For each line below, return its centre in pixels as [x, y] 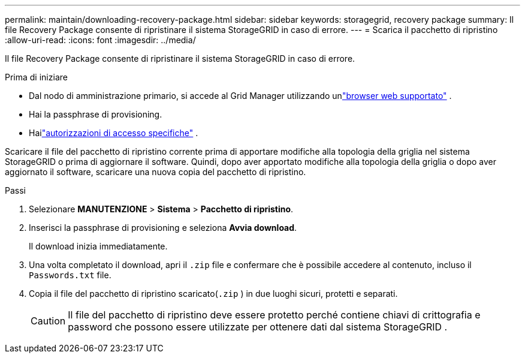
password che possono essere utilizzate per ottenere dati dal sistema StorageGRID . [258, 327]
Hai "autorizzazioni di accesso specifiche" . [114, 133]
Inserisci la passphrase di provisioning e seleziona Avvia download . [163, 228]
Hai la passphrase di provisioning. [96, 114]
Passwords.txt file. [70, 275]
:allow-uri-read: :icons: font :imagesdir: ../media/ [100, 40]
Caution [48, 321]
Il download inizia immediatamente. [98, 246]
